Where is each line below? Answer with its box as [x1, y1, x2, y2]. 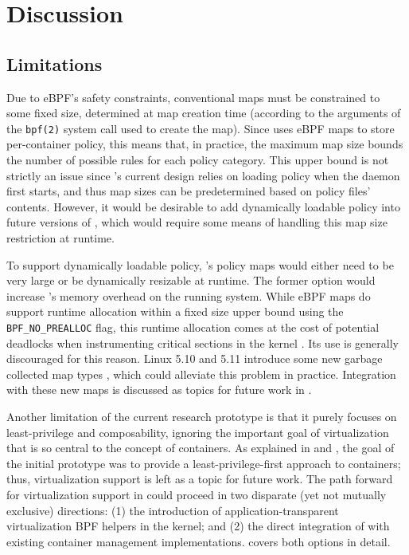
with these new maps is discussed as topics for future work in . [6, 381, 312, 398]
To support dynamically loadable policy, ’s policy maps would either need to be [6, 256, 394, 273]
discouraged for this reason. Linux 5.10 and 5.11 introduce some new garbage [6, 350, 383, 367]
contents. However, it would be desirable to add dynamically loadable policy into [6, 198, 400, 215]
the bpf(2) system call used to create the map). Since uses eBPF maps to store [6, 120, 395, 136]
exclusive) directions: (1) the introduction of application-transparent [6, 502, 339, 518]
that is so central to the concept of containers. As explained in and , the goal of [6, 439, 395, 456]
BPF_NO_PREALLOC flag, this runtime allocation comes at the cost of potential [6, 318, 380, 335]
